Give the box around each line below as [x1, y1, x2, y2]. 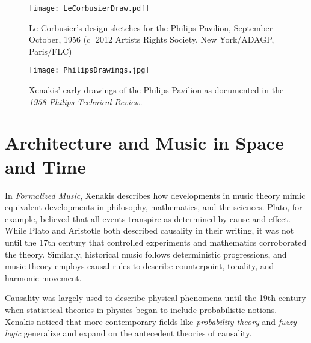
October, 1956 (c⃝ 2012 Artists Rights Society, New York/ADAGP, [29, 33, 274, 46]
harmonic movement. [5, 271, 82, 284]
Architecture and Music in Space [5, 130, 284, 155]
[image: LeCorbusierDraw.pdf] [29, 4, 150, 13]
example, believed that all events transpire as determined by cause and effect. [5, 212, 291, 225]
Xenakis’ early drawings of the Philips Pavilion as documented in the [29, 83, 284, 96]
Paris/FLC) [29, 44, 72, 57]
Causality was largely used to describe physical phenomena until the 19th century [5, 291, 306, 304]
